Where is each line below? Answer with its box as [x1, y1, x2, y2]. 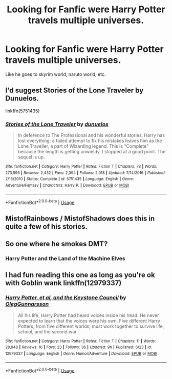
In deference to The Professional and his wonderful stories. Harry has [17, 132, 165, 138]
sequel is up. [17, 154, 45, 160]
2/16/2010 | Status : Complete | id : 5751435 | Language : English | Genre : [5, 176, 134, 182]
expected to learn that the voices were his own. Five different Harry [17, 317, 160, 324]
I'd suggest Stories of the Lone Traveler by [5, 86, 144, 95]
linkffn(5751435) [5, 108, 40, 114]
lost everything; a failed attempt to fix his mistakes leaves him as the [17, 137, 162, 144]
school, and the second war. [17, 328, 78, 334]
